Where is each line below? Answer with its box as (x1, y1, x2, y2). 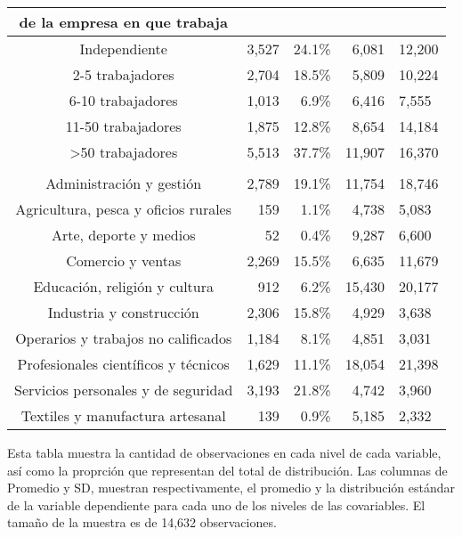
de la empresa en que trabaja (19, 12, 228, 32)
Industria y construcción (47, 302, 199, 322)
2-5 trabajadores (72, 64, 174, 85)
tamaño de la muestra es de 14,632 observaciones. (7, 513, 277, 532)
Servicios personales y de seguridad (14, 379, 233, 400)
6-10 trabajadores (69, 90, 178, 110)
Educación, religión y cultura (33, 276, 214, 297)
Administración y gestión (45, 173, 202, 193)
